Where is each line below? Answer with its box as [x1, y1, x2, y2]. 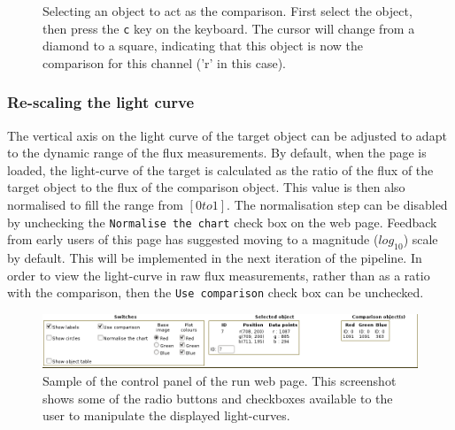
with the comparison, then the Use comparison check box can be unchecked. [7, 283, 424, 302]
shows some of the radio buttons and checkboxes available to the [42, 388, 393, 407]
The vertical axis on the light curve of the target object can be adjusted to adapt [7, 126, 447, 144]
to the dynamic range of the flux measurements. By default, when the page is [7, 143, 427, 162]
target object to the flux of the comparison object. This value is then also [7, 178, 405, 196]
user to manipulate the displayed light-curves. [42, 406, 290, 425]
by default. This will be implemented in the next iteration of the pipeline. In [7, 249, 422, 267]
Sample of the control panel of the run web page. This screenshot [42, 372, 397, 390]
